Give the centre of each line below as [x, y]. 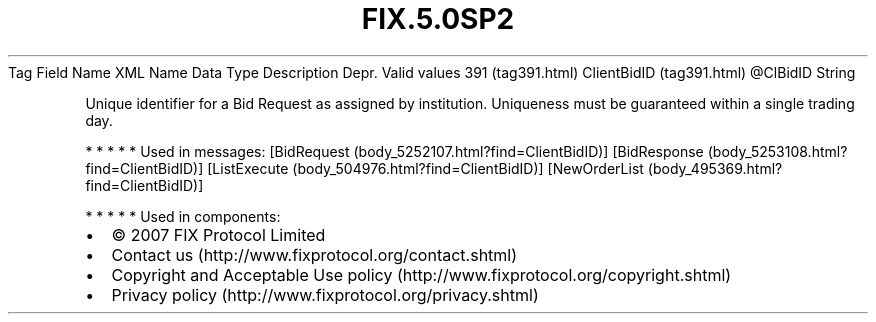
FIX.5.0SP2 [438, 19]
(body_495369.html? [715, 168]
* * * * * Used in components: [183, 216]
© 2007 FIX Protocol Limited [218, 234]
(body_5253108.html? [777, 151]
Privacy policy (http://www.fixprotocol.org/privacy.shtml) [325, 294]
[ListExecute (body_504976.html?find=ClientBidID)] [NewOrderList [425, 168]
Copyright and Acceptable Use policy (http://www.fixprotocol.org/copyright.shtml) [421, 274]
